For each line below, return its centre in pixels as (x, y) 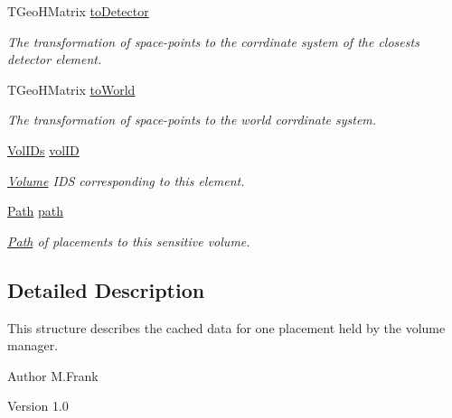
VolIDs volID (43, 149)
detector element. (55, 59)
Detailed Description (106, 289)
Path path (36, 211)
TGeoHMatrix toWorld (71, 89)
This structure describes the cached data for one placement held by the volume (226, 327)
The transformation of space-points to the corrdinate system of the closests (213, 41)
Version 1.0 (38, 406)
